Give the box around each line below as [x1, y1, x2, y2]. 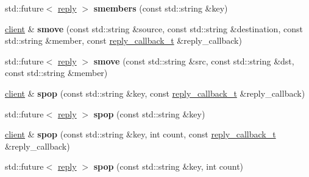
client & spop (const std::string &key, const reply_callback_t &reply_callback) [5, 86, 305, 99]
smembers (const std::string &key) [93, 2, 228, 14]
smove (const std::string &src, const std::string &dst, [93, 54, 294, 67]
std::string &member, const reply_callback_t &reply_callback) [5, 34, 242, 47]
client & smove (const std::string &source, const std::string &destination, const [5, 22, 303, 35]
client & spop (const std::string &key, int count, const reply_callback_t [5, 128, 276, 141]
